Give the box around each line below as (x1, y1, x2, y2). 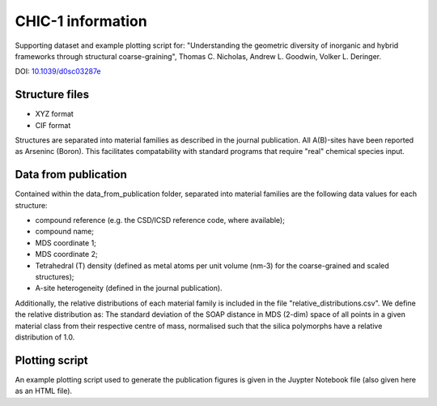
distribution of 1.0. (15, 332, 75, 342)
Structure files (15, 88, 89, 101)
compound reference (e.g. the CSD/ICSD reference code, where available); (35, 216, 285, 225)
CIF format (35, 120, 71, 130)
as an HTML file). (15, 386, 73, 396)
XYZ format (35, 109, 74, 119)
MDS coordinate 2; (35, 250, 98, 259)
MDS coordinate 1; (35, 237, 97, 247)
